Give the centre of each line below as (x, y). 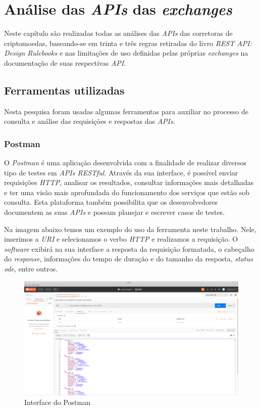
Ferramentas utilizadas (64, 90)
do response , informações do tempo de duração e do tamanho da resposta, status (128, 259)
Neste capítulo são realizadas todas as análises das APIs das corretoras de (118, 33)
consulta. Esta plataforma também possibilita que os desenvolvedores (111, 202)
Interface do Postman (57, 402)
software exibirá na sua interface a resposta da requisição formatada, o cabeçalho (129, 248)
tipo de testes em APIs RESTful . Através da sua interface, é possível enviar (121, 172)
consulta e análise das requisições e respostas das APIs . (90, 121)
